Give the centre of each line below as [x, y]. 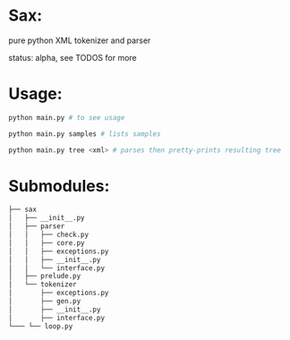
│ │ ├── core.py [47, 242]
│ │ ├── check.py [49, 235]
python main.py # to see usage [67, 117]
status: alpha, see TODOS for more [72, 57]
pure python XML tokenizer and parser [80, 40]
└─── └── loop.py [41, 326]
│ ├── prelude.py [45, 276]
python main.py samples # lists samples [85, 134]
